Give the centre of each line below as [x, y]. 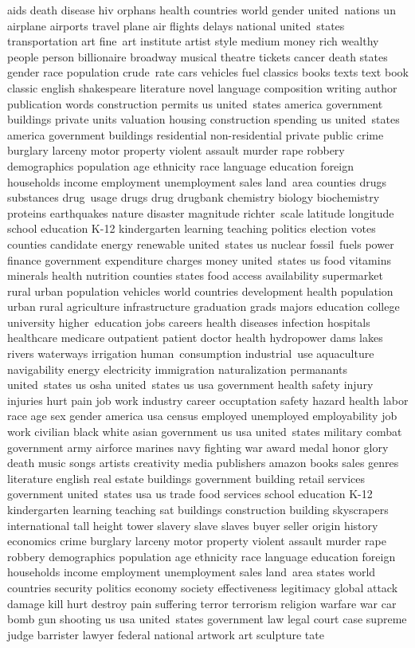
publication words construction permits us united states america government [195, 103]
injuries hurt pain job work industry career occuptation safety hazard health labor [208, 400]
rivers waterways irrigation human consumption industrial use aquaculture [191, 353]
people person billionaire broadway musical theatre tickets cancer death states [198, 56]
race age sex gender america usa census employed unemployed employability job [202, 416]
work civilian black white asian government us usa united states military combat [205, 432]
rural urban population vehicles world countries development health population [200, 291]
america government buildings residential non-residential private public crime [196, 134]
